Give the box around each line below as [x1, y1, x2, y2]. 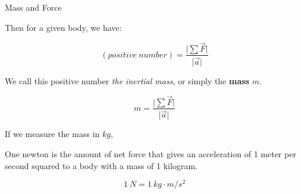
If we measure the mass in [5, 128, 100, 140]
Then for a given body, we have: [5, 21, 122, 33]
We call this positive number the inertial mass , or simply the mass [5, 74, 249, 87]
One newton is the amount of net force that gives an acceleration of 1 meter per [5, 148, 296, 160]
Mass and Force [5, 1, 62, 13]
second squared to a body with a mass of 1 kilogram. [5, 159, 197, 171]
